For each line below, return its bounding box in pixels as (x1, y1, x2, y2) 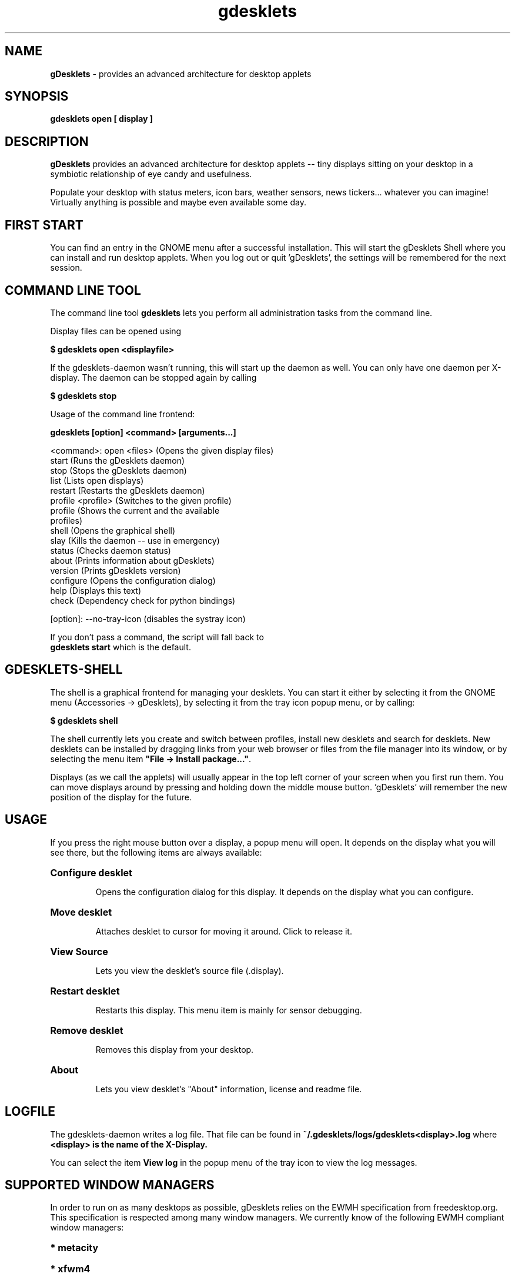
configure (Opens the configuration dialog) (50, 575, 216, 586)
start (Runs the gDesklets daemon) (50, 455, 185, 465)
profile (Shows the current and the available (50, 505, 220, 516)
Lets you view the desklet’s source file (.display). (95, 965, 284, 976)
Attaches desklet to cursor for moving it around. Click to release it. (95, 926, 352, 936)
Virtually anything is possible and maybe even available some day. (50, 197, 306, 208)
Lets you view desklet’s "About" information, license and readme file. (95, 1083, 362, 1094)
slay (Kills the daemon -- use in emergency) (50, 535, 220, 546)
